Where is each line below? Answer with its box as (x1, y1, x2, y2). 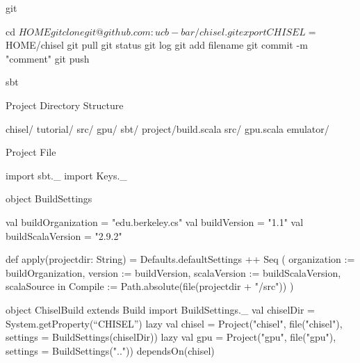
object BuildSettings (6, 191, 92, 206)
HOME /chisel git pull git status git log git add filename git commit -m (6, 38, 308, 52)
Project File (6, 145, 56, 159)
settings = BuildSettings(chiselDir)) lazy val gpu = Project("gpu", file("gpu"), (6, 330, 336, 344)
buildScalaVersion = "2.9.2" (6, 228, 122, 243)
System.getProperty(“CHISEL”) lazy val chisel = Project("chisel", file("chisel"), (6, 316, 343, 330)
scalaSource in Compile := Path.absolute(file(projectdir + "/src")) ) (6, 279, 294, 293)
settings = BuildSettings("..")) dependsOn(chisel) (6, 343, 215, 357)
